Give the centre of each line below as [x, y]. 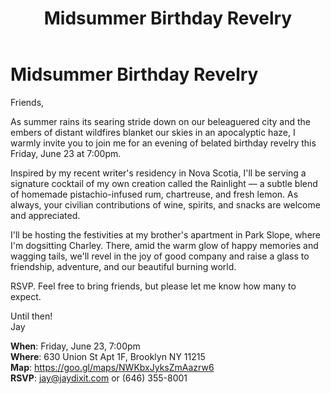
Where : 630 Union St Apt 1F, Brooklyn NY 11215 [108, 356]
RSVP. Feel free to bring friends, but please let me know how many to [153, 286]
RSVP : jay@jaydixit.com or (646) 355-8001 [99, 378]
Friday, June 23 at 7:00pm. [66, 153]
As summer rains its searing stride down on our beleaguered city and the [161, 121]
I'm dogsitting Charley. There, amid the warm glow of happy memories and [164, 245]
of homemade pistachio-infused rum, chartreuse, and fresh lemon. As [154, 194]
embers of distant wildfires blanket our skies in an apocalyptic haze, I [153, 132]
